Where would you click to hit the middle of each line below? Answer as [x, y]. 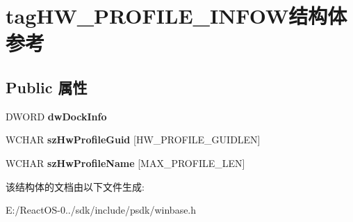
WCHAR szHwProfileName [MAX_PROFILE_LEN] [125, 162]
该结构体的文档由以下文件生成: [75, 186]
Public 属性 [47, 87]
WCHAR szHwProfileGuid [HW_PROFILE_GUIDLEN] [133, 140]
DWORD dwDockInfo [56, 116]
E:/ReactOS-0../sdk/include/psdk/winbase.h [101, 210]
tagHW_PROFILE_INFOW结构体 [176, 16]
